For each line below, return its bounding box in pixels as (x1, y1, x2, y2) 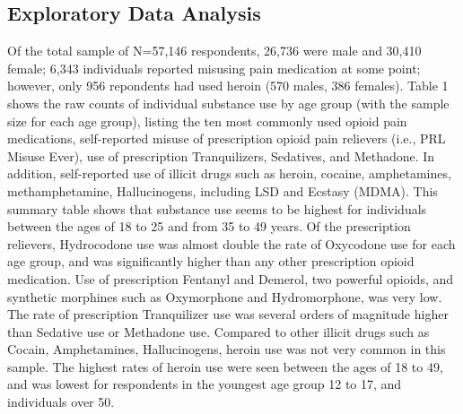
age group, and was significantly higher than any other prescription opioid (7, 252, 415, 271)
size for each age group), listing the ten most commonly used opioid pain (7, 111, 407, 130)
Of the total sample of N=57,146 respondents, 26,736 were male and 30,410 (7, 41, 422, 60)
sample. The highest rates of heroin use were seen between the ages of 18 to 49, (7, 357, 443, 375)
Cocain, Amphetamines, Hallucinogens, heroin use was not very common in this (7, 340, 446, 358)
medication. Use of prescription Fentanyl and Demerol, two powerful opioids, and (7, 269, 454, 288)
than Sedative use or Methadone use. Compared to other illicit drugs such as (7, 322, 430, 341)
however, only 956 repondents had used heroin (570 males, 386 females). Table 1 (7, 76, 449, 95)
